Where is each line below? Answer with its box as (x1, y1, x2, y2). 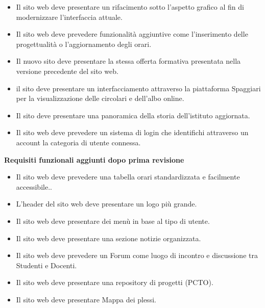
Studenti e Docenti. (16, 260, 77, 270)
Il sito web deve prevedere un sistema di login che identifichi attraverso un (16, 127, 249, 138)
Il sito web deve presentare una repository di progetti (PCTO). (16, 277, 213, 288)
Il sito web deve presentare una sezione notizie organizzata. (16, 233, 201, 243)
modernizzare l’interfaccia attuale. (16, 11, 123, 22)
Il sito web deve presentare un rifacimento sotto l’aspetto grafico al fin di (16, 2, 244, 12)
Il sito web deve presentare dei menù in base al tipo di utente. (16, 215, 210, 226)
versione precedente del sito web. (16, 65, 118, 76)
